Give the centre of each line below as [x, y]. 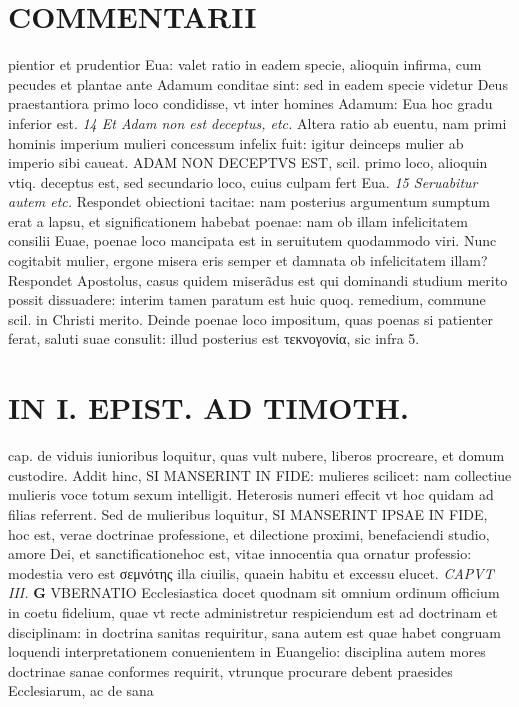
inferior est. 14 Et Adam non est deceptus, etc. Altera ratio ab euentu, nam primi [257, 122]
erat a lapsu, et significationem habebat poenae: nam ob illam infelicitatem [238, 220]
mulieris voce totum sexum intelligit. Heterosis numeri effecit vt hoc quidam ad [251, 494]
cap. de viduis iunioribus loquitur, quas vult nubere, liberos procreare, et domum [256, 455]
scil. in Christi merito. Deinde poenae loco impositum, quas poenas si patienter [250, 318]
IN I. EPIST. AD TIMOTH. [208, 407]
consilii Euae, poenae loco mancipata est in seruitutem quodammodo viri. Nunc [252, 240]
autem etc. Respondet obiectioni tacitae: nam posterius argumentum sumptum [249, 201]
